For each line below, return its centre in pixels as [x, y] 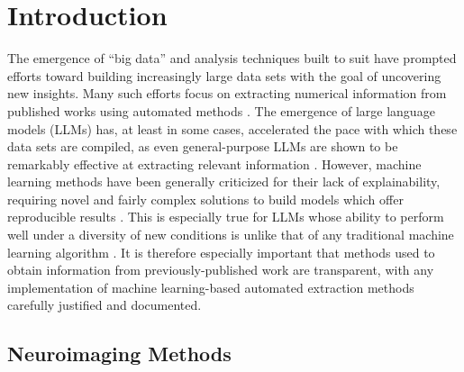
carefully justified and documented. [105, 305]
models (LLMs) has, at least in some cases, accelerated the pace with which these [232, 128]
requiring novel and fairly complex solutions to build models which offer [205, 199]
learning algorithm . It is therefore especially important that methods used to [221, 252]
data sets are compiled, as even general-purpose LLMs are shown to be [203, 146]
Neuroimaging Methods [119, 354]
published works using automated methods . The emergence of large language [221, 110]
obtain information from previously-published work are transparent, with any [221, 270]
